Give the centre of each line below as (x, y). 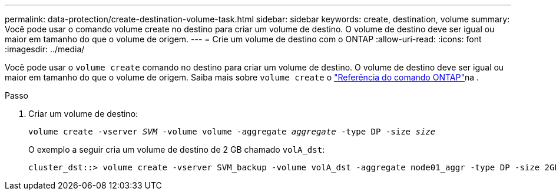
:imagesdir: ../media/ (45, 49)
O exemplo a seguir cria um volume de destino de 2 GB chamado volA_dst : (177, 149)
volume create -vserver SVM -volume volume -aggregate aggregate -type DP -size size (232, 132)
